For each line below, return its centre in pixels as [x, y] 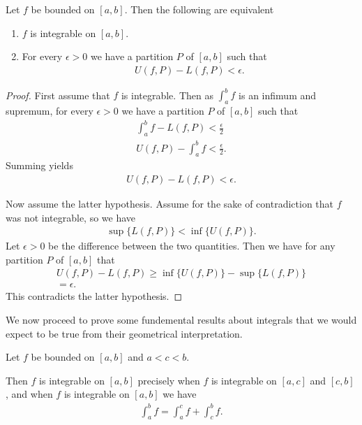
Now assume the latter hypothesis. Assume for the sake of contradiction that [170, 203]
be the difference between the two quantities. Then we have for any [192, 246]
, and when [29, 394]
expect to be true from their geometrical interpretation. [124, 333]
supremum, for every [50, 111]
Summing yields [39, 165]
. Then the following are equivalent [199, 9]
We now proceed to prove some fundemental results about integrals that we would [181, 320]
